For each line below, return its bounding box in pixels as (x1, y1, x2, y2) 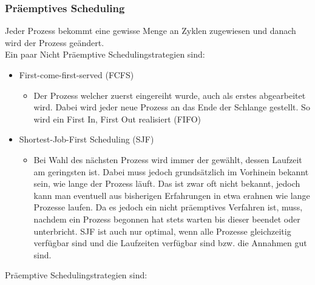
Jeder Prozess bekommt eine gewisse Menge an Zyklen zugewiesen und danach (5, 24, 296, 37)
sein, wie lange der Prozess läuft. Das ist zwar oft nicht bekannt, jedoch (33, 177, 300, 190)
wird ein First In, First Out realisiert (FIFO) (33, 112, 201, 125)
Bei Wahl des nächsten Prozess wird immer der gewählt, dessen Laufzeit (33, 153, 302, 166)
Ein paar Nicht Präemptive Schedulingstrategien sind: (5, 48, 205, 61)
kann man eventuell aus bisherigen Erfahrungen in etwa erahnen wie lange (33, 189, 310, 201)
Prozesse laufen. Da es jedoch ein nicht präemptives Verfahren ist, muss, (33, 201, 303, 213)
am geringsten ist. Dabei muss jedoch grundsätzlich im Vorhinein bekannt (33, 165, 309, 178)
